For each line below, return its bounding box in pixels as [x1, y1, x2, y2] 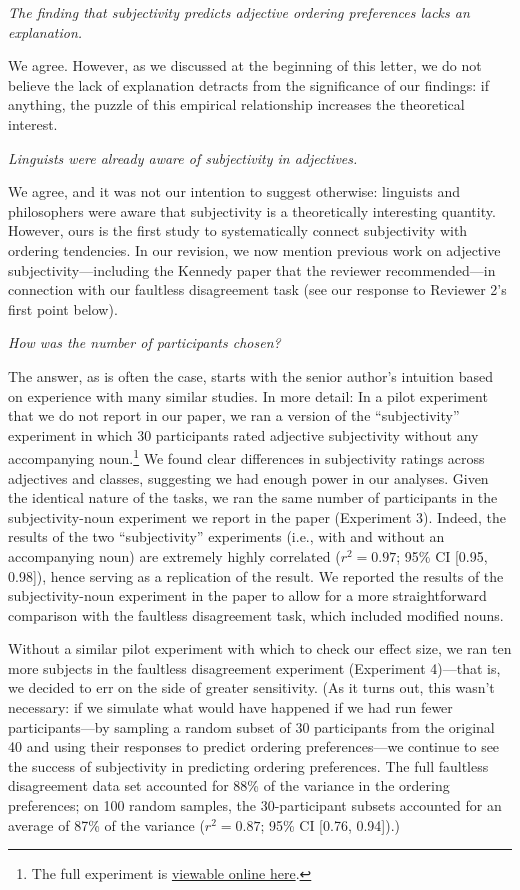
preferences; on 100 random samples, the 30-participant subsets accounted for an [8, 795, 502, 816]
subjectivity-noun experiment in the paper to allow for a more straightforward [8, 585, 487, 606]
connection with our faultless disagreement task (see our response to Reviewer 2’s [8, 279, 507, 300]
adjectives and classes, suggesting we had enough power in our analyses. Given [8, 467, 489, 488]
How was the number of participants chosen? [8, 332, 281, 353]
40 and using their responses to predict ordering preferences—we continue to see [8, 736, 500, 757]
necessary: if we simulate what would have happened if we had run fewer [8, 697, 453, 718]
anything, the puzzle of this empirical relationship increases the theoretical [8, 94, 465, 115]
